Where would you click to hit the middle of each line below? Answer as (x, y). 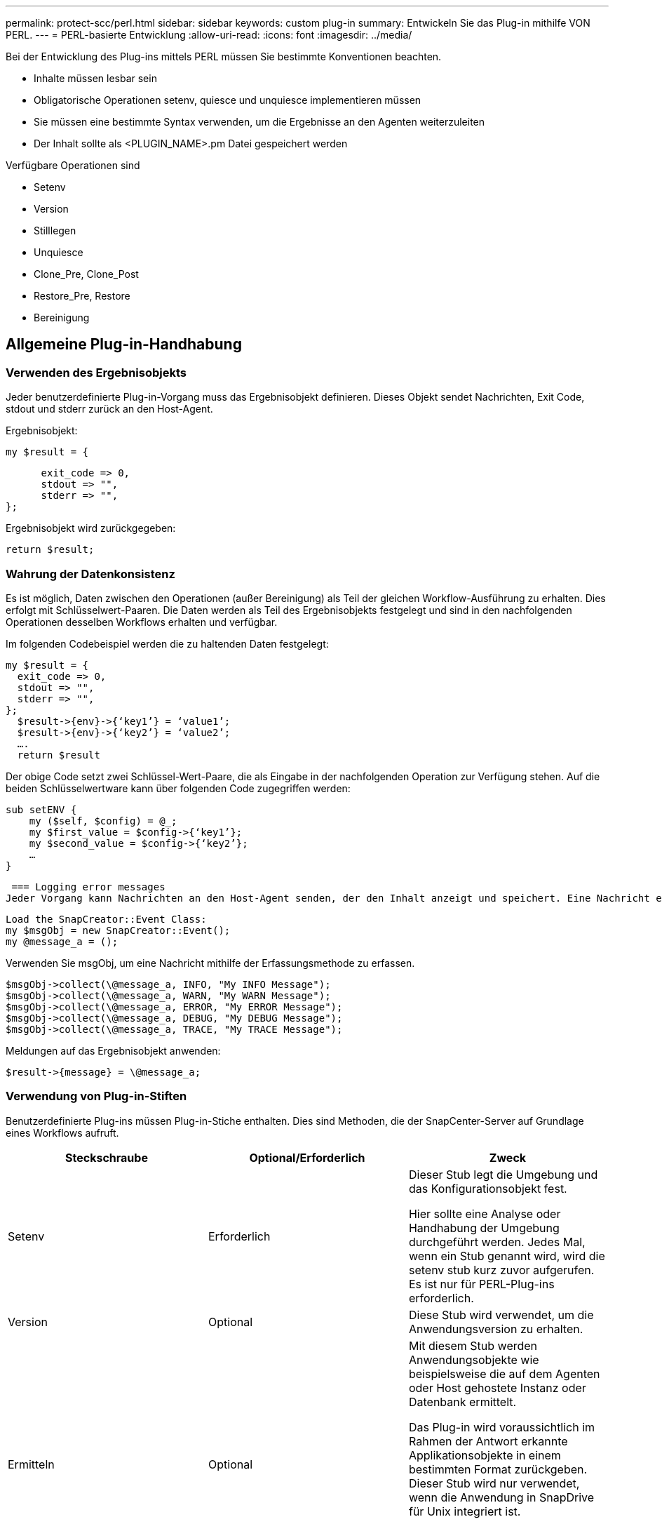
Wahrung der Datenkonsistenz (90, 574)
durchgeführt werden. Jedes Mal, (497, 1242)
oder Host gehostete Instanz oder (497, 1388)
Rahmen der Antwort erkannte (488, 1441)
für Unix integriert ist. (465, 1511)
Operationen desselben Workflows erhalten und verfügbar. (142, 622)
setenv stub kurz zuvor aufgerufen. (501, 1270)
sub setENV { (41, 809)
